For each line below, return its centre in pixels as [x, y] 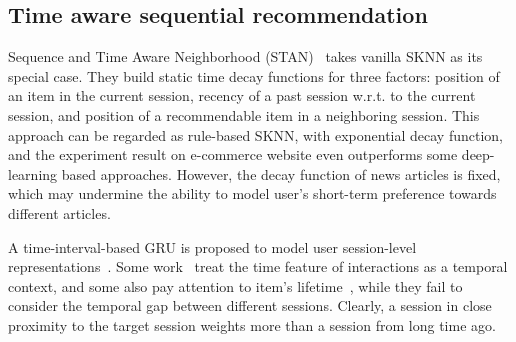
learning [33, 173]
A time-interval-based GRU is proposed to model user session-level [212, 246]
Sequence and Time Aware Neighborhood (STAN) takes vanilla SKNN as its [245, 56]
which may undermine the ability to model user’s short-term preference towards [252, 193]
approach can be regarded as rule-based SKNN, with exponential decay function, [256, 134]
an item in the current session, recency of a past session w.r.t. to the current [242, 95]
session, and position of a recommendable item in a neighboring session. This [244, 114]
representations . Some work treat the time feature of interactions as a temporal [258, 266]
